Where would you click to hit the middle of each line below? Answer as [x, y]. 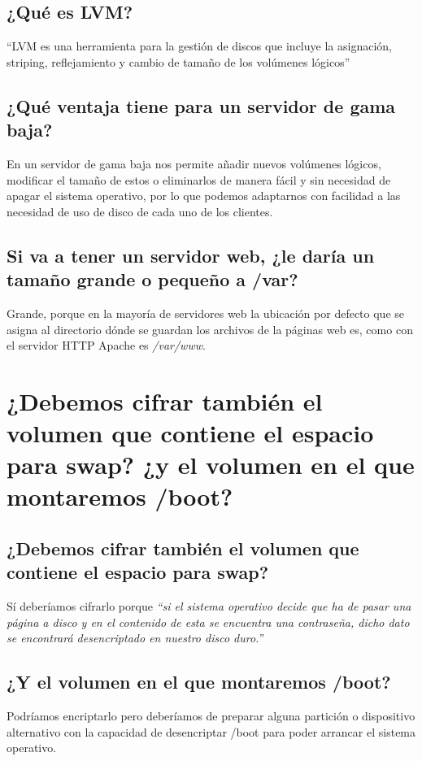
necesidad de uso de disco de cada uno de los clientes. [140, 211]
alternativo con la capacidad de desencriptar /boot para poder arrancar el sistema [211, 731]
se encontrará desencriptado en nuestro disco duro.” [135, 638]
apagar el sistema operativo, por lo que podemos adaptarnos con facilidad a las [204, 196]
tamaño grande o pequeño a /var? [152, 279]
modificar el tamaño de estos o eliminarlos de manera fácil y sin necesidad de [199, 179]
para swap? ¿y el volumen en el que [211, 465]
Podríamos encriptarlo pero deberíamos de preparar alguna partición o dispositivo [211, 716]
